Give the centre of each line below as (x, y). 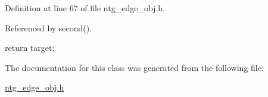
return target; (30, 48)
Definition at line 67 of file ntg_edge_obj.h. (85, 8)
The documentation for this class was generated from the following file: (134, 67)
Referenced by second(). (49, 28)
